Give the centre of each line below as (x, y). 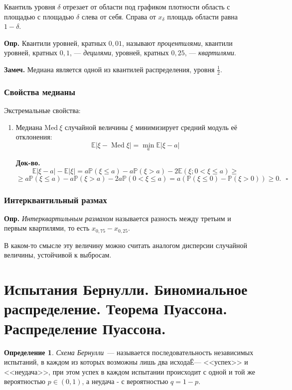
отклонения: (34, 137)
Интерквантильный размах (56, 199)
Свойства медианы (40, 91)
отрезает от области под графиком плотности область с (146, 6)
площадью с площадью (39, 16)
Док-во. (28, 163)
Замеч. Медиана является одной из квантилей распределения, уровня (109, 69)
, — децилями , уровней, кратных (119, 53)
